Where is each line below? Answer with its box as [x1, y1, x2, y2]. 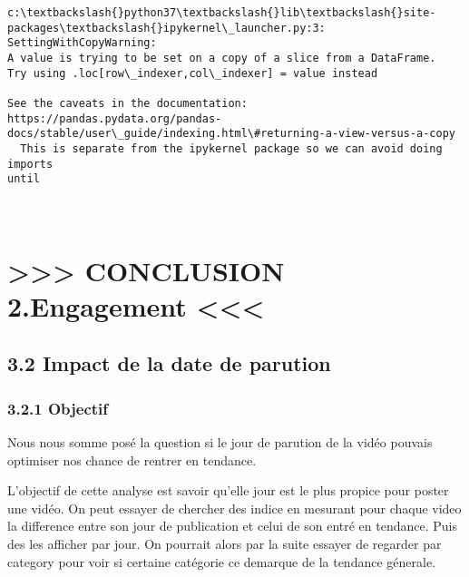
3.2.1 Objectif [7, 396, 109, 419]
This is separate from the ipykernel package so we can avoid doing [20, 142, 443, 155]
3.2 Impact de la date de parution [7, 349, 331, 377]
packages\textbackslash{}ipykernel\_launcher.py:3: [7, 21, 326, 34]
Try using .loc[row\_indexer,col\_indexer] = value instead [7, 66, 378, 80]
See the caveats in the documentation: [7, 96, 248, 110]
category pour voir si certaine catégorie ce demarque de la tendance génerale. [7, 552, 436, 571]
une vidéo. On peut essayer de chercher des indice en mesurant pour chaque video [7, 498, 462, 517]
